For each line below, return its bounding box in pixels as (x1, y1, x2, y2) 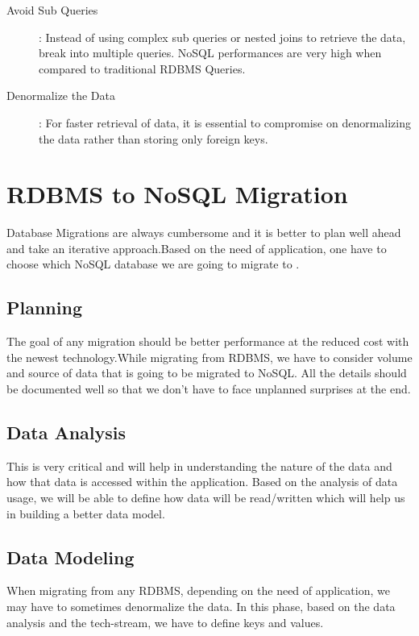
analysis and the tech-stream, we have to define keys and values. (6, 613, 324, 630)
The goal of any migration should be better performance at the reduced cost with (6, 333, 409, 350)
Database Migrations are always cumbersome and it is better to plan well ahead (6, 224, 401, 241)
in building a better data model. (6, 505, 165, 522)
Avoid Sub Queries (6, 2, 98, 18)
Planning (6, 295, 82, 320)
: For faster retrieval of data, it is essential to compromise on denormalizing (39, 114, 412, 131)
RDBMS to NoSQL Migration (6, 177, 348, 210)
